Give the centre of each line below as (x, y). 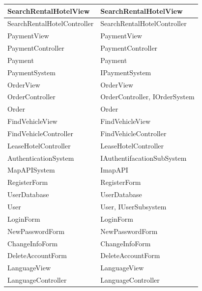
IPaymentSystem (126, 72)
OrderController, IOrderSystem (147, 97)
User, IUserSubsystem (133, 206)
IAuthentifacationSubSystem (144, 158)
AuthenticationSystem (41, 158)
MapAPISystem (31, 170)
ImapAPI (114, 170)
